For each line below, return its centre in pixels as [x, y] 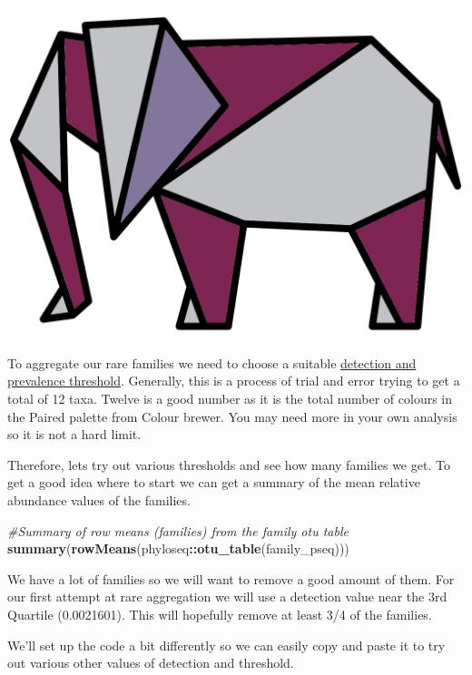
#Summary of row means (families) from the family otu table [178, 530]
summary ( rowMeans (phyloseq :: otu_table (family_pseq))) [178, 548]
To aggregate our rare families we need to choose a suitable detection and [212, 362]
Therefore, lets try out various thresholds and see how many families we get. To [229, 464]
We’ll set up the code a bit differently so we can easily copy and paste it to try [226, 645]
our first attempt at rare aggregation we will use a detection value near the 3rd [227, 597]
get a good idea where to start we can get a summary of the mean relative [214, 482]
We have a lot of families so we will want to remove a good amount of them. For [231, 578]
